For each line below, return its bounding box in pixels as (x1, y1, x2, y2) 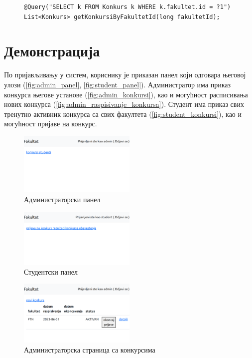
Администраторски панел (24, 194, 101, 204)
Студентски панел (24, 266, 78, 277)
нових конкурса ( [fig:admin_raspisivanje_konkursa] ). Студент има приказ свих (4, 99, 244, 109)
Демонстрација (4, 40, 100, 61)
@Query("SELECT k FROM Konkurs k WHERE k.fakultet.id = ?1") (24, 3, 231, 10)
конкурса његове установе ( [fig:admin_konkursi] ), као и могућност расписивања (4, 89, 248, 99)
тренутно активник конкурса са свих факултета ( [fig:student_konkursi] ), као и (4, 108, 242, 119)
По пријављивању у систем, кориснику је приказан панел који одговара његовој (4, 69, 246, 80)
